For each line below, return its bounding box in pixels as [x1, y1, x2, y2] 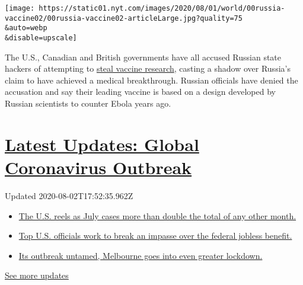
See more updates [5, 269, 69, 281]
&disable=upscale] [5, 33, 77, 42]
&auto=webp [5, 24, 47, 33]
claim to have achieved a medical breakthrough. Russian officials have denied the [5, 73, 298, 86]
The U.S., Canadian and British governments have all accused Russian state [5, 50, 282, 63]
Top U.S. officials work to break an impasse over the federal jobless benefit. [18, 229, 292, 242]
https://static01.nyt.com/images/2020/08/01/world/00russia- [39, 4, 285, 12]
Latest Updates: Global [5, 132, 199, 156]
